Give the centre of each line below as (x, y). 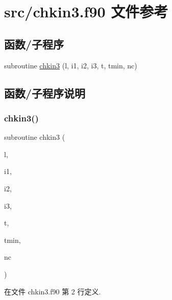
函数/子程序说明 (45, 93)
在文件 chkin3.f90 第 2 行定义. (53, 291)
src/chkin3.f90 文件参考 (86, 11)
